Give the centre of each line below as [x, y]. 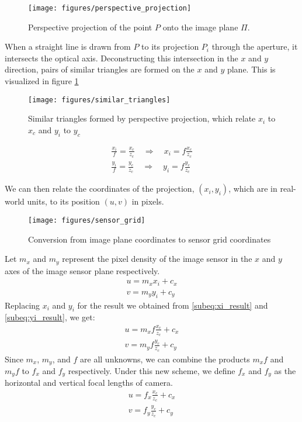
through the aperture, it [255, 46]
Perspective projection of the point [90, 27]
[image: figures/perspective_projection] [110, 8]
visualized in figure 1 [42, 81]
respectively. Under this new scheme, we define [152, 370]
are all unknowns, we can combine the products [165, 359]
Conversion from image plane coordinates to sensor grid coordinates [150, 239]
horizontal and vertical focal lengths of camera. [89, 383]
